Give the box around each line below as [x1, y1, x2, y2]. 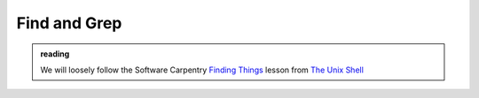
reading [40, 49, 70, 59]
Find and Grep [16, 13, 122, 33]
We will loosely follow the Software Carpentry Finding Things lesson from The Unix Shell [40, 64, 364, 75]
